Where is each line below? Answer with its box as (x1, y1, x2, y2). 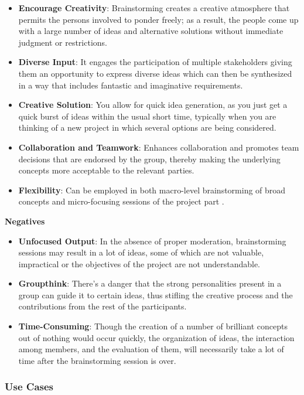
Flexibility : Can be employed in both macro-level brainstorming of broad (18, 183, 286, 196)
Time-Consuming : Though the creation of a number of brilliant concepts (18, 320, 288, 332)
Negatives (5, 214, 45, 227)
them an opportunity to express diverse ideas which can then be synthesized (18, 67, 292, 79)
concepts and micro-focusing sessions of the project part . (18, 195, 224, 207)
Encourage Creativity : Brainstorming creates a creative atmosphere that (18, 2, 290, 13)
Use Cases (5, 379, 54, 394)
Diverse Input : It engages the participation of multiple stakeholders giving (18, 56, 292, 68)
